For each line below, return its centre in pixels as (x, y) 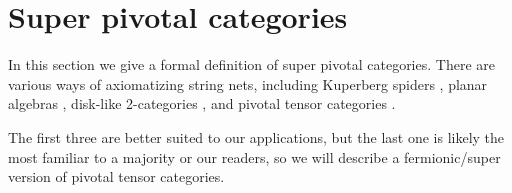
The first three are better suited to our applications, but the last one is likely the (256, 136)
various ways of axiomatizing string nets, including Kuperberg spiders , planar (248, 83)
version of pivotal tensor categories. (116, 176)
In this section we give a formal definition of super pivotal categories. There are (251, 64)
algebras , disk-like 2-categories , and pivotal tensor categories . (202, 103)
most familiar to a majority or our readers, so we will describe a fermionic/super (254, 156)
